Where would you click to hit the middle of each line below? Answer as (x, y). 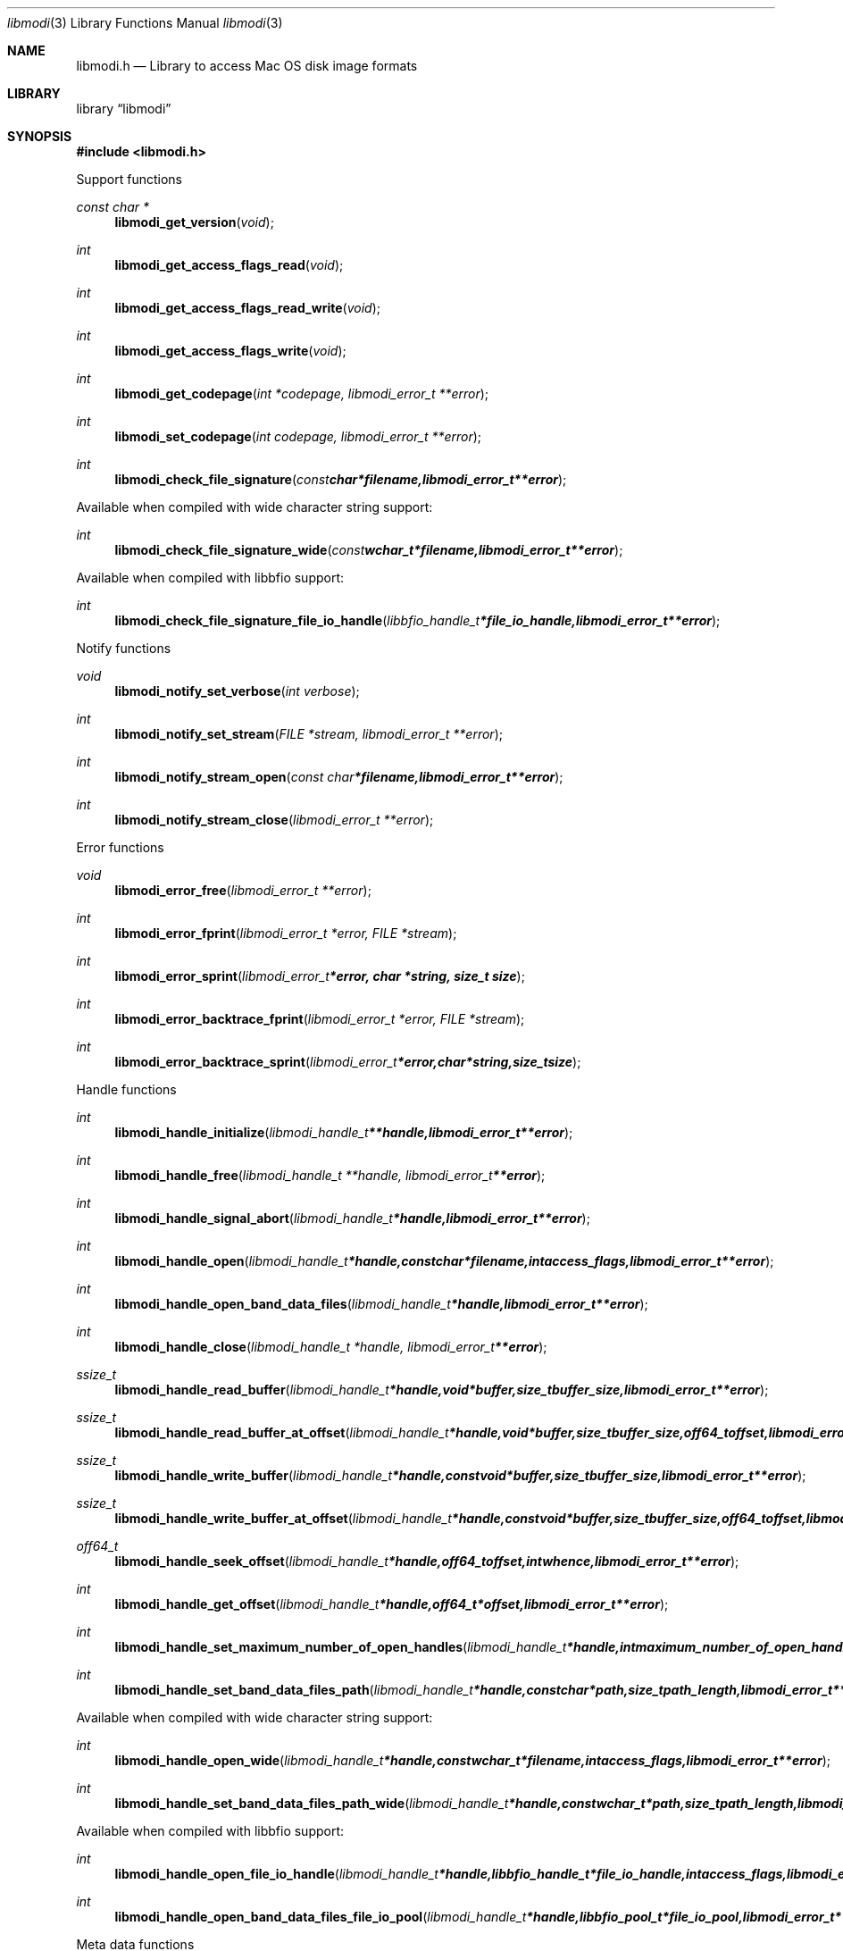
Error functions (120, 847)
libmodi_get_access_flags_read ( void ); (229, 265)
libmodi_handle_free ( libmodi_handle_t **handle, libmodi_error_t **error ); (330, 1175)
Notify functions (124, 648)
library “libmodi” (124, 109)
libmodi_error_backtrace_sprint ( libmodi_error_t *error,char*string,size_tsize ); (348, 1062)
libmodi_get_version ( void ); (194, 222)
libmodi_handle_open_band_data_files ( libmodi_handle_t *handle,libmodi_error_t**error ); (381, 1304)
